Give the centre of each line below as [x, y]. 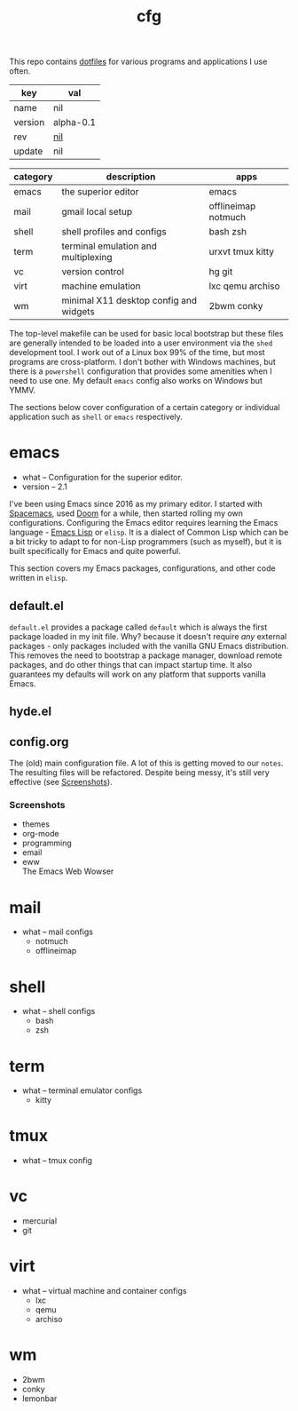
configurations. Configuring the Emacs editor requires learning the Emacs [144, 523]
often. [20, 71]
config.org [39, 742]
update [28, 151]
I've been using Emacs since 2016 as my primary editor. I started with [136, 504]
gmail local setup [97, 212]
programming [47, 843]
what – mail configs [57, 932]
